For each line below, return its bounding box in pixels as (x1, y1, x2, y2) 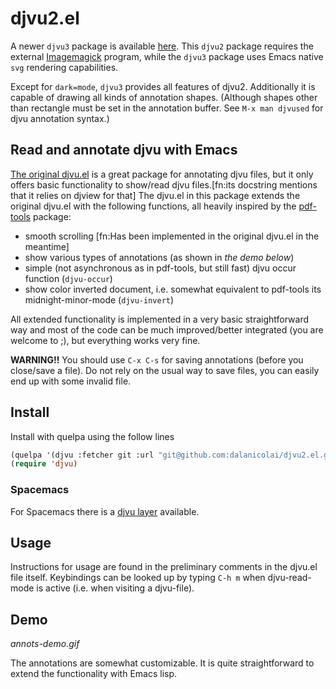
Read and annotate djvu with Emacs (10, 142, 238, 159)
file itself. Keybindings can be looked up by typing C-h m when (10, 572, 266, 584)
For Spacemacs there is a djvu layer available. (10, 505, 200, 517)
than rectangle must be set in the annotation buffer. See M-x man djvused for (10, 102, 324, 114)
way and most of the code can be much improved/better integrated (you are (10, 323, 324, 336)
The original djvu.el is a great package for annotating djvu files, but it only (10, 168, 314, 180)
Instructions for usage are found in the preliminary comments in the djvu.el (10, 561, 318, 573)
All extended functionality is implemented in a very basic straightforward (10, 313, 310, 325)
